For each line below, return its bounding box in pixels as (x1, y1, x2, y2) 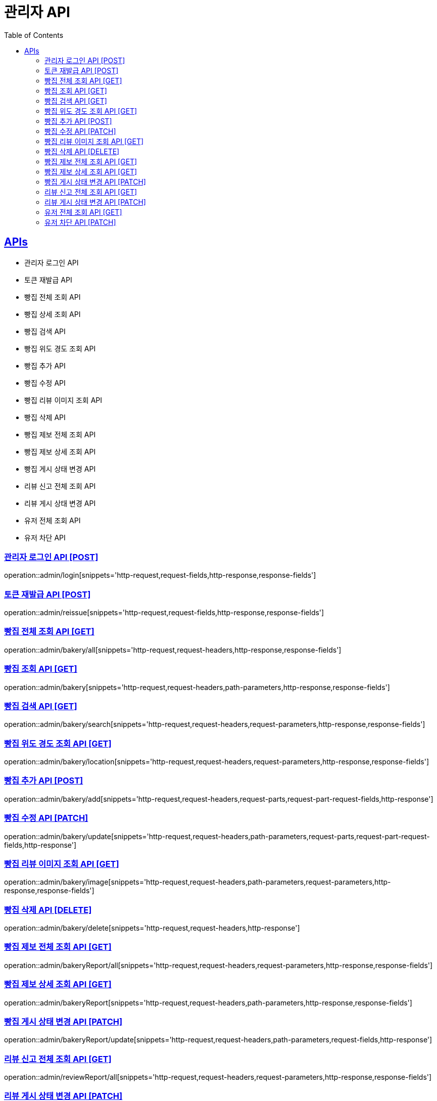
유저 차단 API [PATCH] (44, 217, 116, 226)
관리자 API (4, 4, 70, 21)
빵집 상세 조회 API (24, 309, 81, 318)
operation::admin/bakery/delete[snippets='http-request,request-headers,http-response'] (4, 924, 300, 933)
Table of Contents (4, 30, 64, 39)
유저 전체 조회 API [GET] (44, 207, 122, 216)
